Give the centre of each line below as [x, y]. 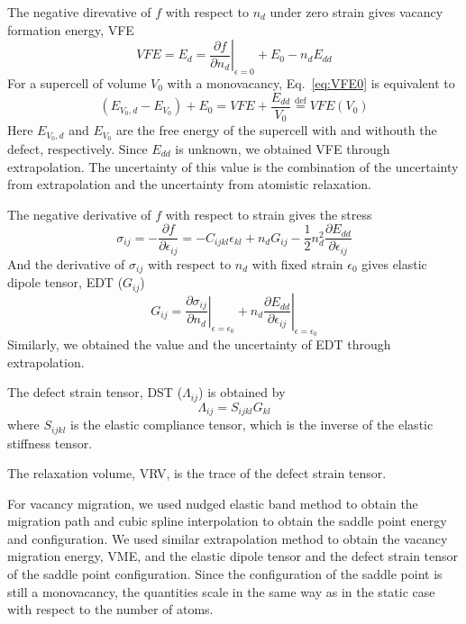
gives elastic [394, 263]
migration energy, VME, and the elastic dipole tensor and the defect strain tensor [233, 556]
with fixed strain [297, 263]
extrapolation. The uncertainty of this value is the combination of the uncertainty [233, 166]
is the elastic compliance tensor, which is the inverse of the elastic [251, 425]
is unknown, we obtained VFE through [283, 148]
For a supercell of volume [77, 82]
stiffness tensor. [50, 443]
